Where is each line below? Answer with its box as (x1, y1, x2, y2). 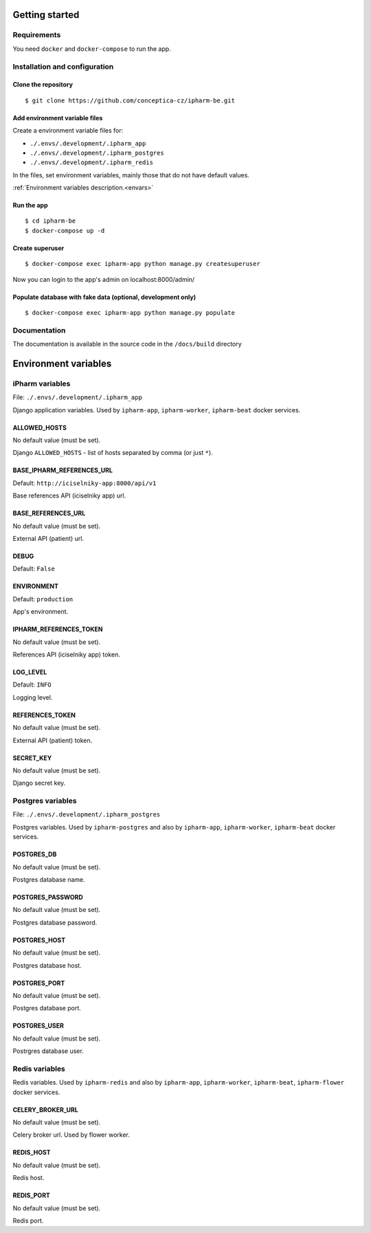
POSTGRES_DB (12, 850, 57, 858)
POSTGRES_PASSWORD (12, 893, 84, 902)
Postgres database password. (12, 918, 98, 926)
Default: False (12, 564, 55, 573)
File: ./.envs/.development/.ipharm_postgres (12, 810, 161, 819)
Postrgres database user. (12, 1047, 84, 1055)
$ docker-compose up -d (25, 227, 105, 234)
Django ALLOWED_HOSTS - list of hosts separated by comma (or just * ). (12, 449, 213, 457)
